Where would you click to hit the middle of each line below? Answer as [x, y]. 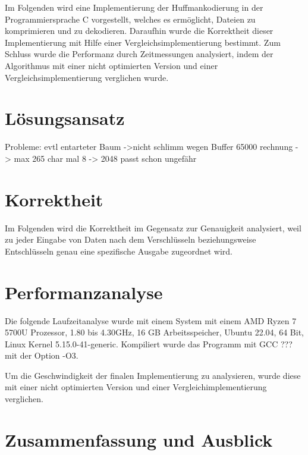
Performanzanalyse [84, 292]
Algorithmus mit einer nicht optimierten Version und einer [111, 65]
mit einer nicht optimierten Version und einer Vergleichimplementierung [136, 387]
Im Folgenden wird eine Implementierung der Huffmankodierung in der [134, 7]
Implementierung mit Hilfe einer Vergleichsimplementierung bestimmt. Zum [143, 42]
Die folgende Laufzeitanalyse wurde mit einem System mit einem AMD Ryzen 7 [151, 320]
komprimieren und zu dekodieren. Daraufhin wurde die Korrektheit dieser [139, 31]
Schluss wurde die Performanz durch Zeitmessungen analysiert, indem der [139, 54]
